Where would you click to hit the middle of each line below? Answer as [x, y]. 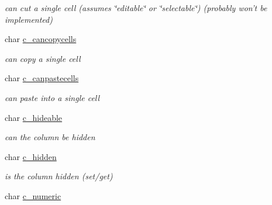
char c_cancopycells [41, 39]
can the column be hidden [50, 137]
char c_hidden [31, 156]
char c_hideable [34, 117]
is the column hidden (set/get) [59, 176]
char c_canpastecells [42, 78]
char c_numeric [33, 195]
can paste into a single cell [52, 97]
